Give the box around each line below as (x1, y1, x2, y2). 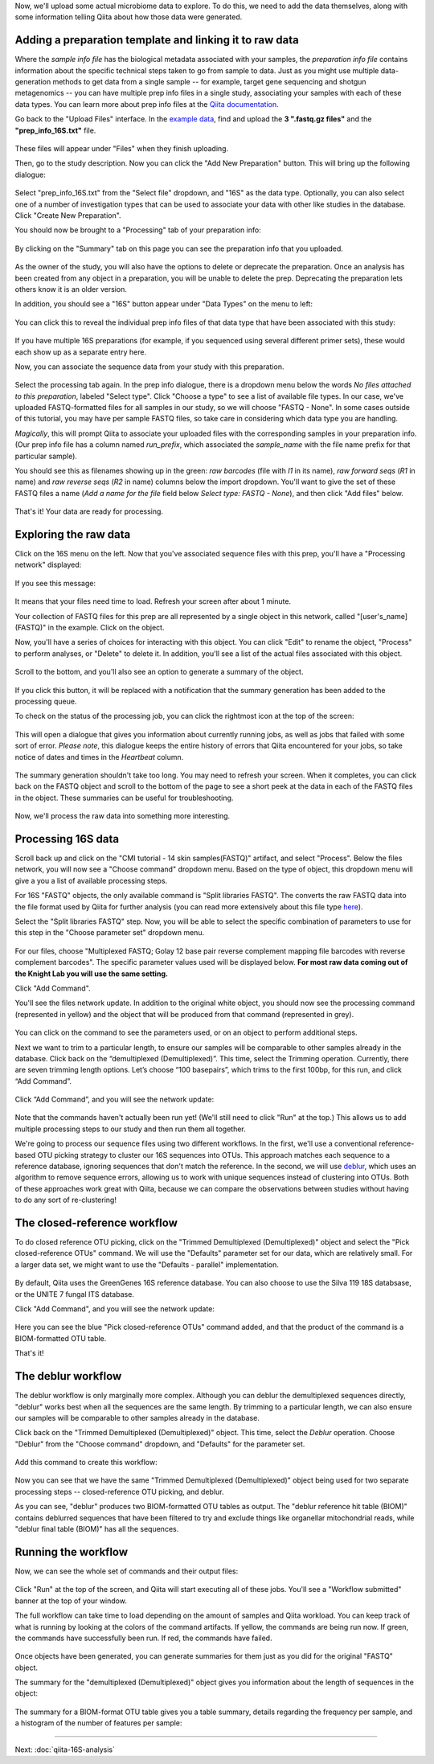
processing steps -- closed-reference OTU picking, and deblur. (14, 1487, 224, 1496)
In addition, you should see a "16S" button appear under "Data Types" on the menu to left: (14, 299, 313, 309)
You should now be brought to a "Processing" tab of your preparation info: (14, 225, 261, 235)
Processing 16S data (14, 832, 120, 846)
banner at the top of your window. (14, 1596, 128, 1606)
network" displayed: (14, 560, 82, 570)
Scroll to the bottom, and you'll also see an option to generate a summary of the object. (14, 667, 304, 677)
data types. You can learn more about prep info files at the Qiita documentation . (14, 99, 279, 109)
